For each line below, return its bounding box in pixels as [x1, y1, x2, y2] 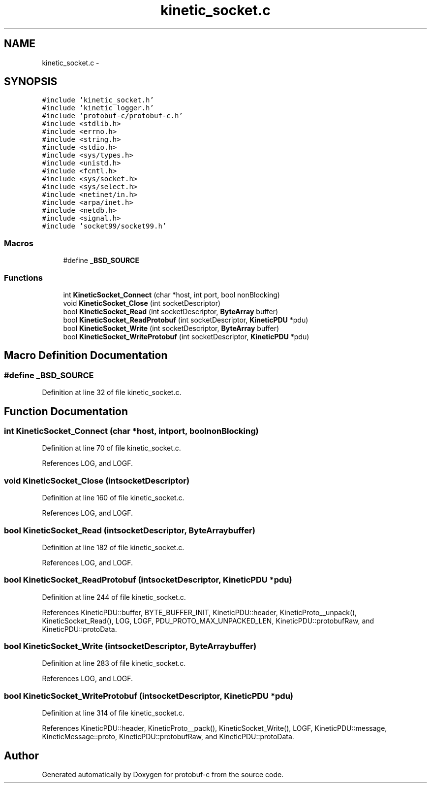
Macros [4, 238, 33, 248]
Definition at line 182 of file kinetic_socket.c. [42, 543, 185, 552]
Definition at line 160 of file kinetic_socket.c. [42, 493, 185, 502]
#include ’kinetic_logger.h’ [42, 104, 154, 112]
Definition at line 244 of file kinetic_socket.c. [42, 592, 186, 601]
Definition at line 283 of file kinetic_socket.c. [42, 659, 186, 668]
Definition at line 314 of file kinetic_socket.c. [42, 709, 185, 718]
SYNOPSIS [4, 75, 58, 88]
